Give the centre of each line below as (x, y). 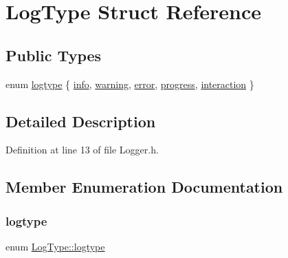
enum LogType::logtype (55, 246)
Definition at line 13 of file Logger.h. (82, 150)
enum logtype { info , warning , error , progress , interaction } (130, 84)
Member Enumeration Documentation (144, 187)
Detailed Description (81, 121)
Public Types (54, 55)
